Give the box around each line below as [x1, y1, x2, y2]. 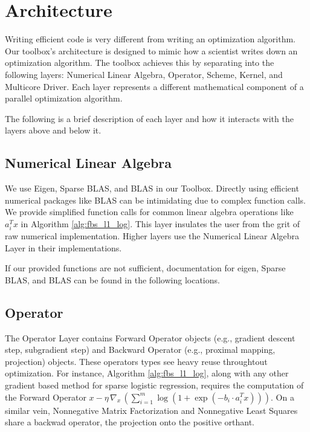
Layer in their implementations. [5, 241, 122, 254]
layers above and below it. [5, 124, 102, 137]
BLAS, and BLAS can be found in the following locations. [5, 273, 220, 286]
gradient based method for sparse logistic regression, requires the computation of [5, 378, 304, 391]
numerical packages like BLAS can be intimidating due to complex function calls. [5, 193, 306, 206]
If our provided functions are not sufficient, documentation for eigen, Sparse [5, 262, 286, 274]
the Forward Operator [5, 390, 86, 403]
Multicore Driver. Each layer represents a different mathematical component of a [5, 80, 304, 92]
